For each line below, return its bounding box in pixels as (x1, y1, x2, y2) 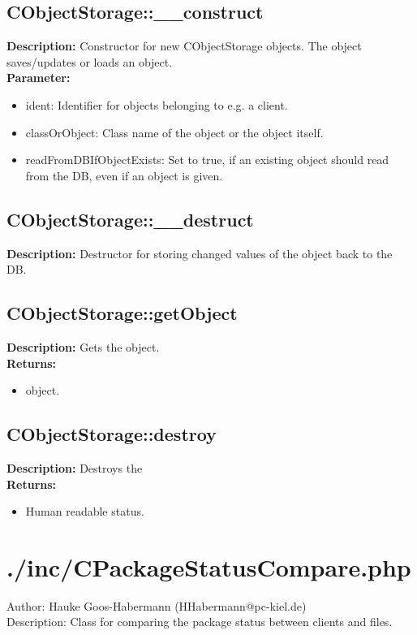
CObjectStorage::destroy (6, 421, 217, 447)
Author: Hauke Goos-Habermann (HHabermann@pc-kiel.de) (6, 597, 307, 614)
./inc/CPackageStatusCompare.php (6, 550, 411, 583)
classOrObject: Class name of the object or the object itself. (25, 123, 324, 140)
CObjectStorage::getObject (6, 300, 238, 326)
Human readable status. (25, 503, 144, 520)
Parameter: (6, 69, 71, 86)
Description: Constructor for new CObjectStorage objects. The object (6, 37, 362, 54)
